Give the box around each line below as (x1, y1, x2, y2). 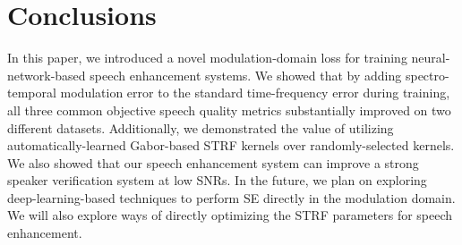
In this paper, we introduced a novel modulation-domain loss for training (7, 48, 407, 67)
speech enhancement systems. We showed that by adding (90, 65, 402, 84)
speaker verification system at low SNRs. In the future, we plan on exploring (7, 171, 427, 190)
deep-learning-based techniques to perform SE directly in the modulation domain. (7, 188, 456, 207)
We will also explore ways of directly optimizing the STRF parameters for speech (7, 206, 453, 224)
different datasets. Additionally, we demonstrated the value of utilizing (7, 118, 394, 137)
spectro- (405, 65, 449, 84)
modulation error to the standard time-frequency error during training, (60, 83, 450, 102)
